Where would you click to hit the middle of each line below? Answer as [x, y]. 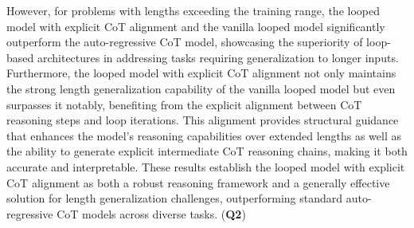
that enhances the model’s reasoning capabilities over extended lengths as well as [204, 135]
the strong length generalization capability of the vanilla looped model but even [201, 88]
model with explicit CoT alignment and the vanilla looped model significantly [196, 26]
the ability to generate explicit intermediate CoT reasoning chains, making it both [207, 151]
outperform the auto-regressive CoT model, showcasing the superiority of [185, 42]
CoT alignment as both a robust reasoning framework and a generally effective [198, 182]
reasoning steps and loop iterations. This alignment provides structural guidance [203, 120]
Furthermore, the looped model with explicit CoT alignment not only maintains [201, 73]
